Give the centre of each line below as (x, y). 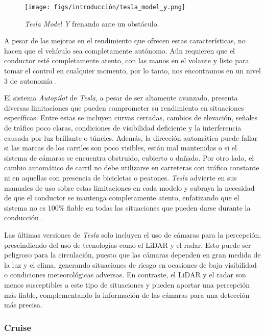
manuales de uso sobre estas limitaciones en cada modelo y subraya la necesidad (129, 187)
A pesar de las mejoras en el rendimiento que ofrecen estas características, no (125, 41)
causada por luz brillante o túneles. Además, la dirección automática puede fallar (131, 137)
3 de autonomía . (31, 80)
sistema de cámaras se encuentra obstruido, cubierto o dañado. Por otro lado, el (129, 157)
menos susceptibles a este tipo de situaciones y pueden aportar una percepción (127, 284)
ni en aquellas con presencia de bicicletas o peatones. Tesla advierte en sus (121, 177)
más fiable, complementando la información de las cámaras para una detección (127, 294)
